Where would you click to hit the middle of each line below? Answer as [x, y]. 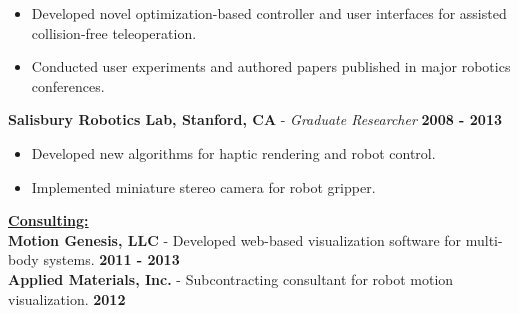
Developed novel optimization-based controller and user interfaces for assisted [269, 13]
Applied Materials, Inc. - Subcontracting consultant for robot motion [231, 278]
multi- [484, 239]
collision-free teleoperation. [114, 32]
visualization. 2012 [67, 298]
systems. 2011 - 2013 [111, 259]
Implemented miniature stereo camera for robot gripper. [203, 186]
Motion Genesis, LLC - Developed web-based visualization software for [235, 239]
